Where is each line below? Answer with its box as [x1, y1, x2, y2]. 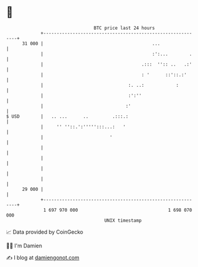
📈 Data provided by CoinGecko [6, 228, 84, 235]
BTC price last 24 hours [94, 25, 155, 31]
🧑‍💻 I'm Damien [6, 242, 43, 249]
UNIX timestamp [104, 217, 142, 224]
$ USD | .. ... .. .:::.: [6, 113, 129, 120]
